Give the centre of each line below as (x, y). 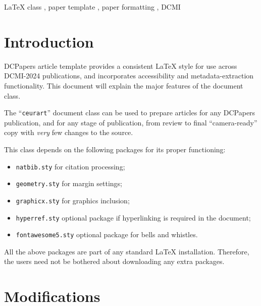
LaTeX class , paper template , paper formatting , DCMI (92, 7)
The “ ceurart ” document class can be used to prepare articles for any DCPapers (130, 113)
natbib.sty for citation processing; (70, 166)
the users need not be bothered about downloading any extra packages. (114, 261)
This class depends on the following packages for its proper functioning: (115, 149)
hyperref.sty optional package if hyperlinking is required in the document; (133, 217)
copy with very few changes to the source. (69, 132)
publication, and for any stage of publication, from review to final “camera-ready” (131, 122)
